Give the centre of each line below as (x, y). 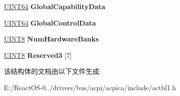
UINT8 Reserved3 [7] (38, 55)
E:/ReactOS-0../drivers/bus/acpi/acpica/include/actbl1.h (90, 87)
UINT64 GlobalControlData (50, 22)
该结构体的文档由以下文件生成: (53, 71)
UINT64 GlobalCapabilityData (55, 6)
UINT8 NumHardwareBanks (51, 39)
